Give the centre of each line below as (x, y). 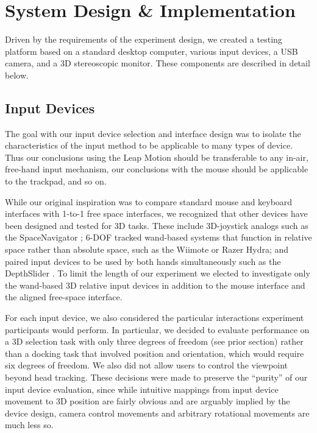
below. (17, 75)
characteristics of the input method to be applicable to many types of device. (149, 145)
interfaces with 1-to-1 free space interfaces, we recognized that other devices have (156, 213)
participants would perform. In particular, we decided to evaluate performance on (157, 329)
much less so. (29, 425)
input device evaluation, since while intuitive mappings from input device (142, 389)
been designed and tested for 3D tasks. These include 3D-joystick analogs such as (157, 225)
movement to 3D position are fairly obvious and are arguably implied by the (148, 401)
